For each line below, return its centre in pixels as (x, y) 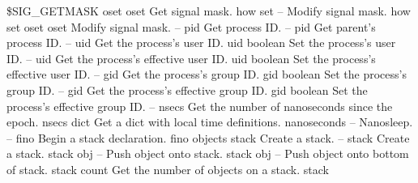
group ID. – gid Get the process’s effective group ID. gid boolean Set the (187, 89)
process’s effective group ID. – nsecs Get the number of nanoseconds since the (200, 106)
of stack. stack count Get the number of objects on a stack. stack (168, 169)
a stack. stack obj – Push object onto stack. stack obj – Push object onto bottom (208, 153)
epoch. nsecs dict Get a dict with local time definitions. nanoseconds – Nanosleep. (210, 122)
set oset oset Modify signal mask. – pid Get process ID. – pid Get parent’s (191, 26)
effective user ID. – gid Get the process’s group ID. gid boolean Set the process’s (207, 74)
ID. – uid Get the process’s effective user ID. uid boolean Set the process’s (191, 58)
